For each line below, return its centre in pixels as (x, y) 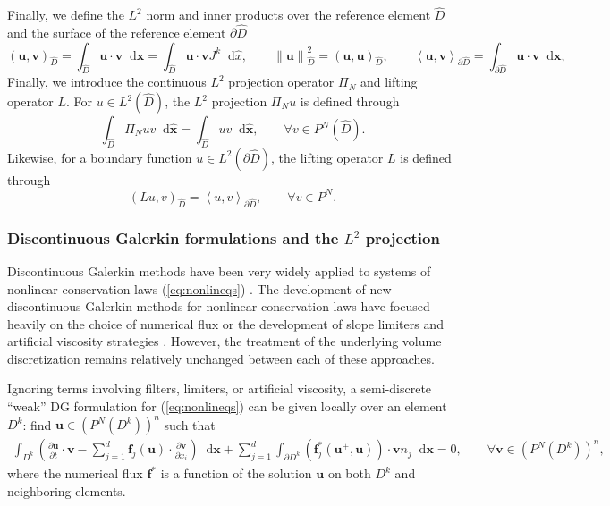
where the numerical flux (75, 473)
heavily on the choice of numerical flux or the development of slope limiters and (225, 323)
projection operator (281, 82)
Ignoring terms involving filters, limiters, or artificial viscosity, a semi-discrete (220, 388)
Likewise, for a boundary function (100, 157)
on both (349, 473)
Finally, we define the (66, 15)
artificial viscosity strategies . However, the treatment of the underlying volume (225, 341)
